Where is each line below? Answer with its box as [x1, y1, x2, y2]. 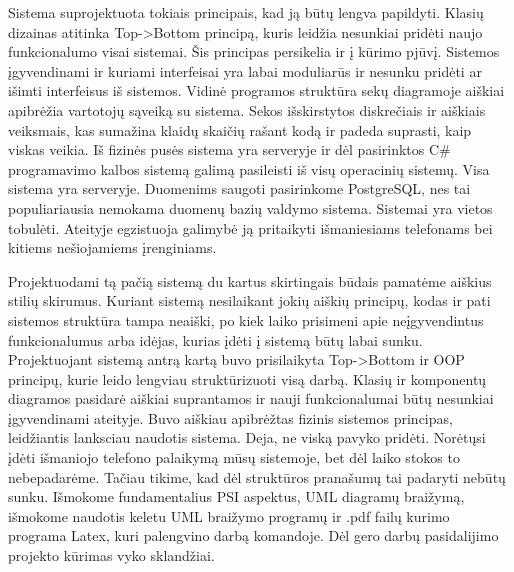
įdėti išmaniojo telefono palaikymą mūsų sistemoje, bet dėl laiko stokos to [8, 447, 460, 468]
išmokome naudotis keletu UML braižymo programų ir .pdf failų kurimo [8, 505, 450, 526]
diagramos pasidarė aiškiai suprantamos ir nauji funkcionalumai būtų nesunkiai [8, 388, 494, 409]
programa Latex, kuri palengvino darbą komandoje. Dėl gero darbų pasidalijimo [8, 525, 499, 546]
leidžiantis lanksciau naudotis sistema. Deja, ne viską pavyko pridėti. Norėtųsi [8, 427, 486, 448]
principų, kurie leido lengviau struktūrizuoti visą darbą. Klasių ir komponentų [8, 368, 487, 389]
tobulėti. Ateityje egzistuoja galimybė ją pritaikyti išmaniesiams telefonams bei [8, 217, 493, 238]
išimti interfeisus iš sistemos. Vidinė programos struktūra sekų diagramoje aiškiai [8, 80, 505, 101]
